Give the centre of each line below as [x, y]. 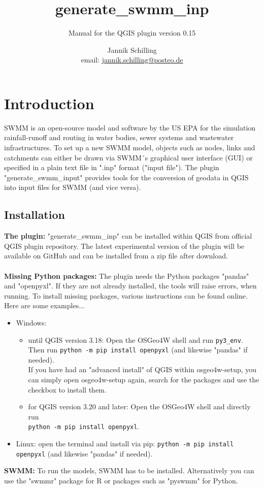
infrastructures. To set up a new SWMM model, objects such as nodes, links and [130, 148]
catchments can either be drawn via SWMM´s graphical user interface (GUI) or [128, 157]
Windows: [31, 322]
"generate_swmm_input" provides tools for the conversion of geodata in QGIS [126, 177]
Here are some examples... [44, 305]
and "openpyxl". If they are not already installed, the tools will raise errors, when [130, 286]
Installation [35, 215]
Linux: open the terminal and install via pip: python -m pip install [125, 444]
